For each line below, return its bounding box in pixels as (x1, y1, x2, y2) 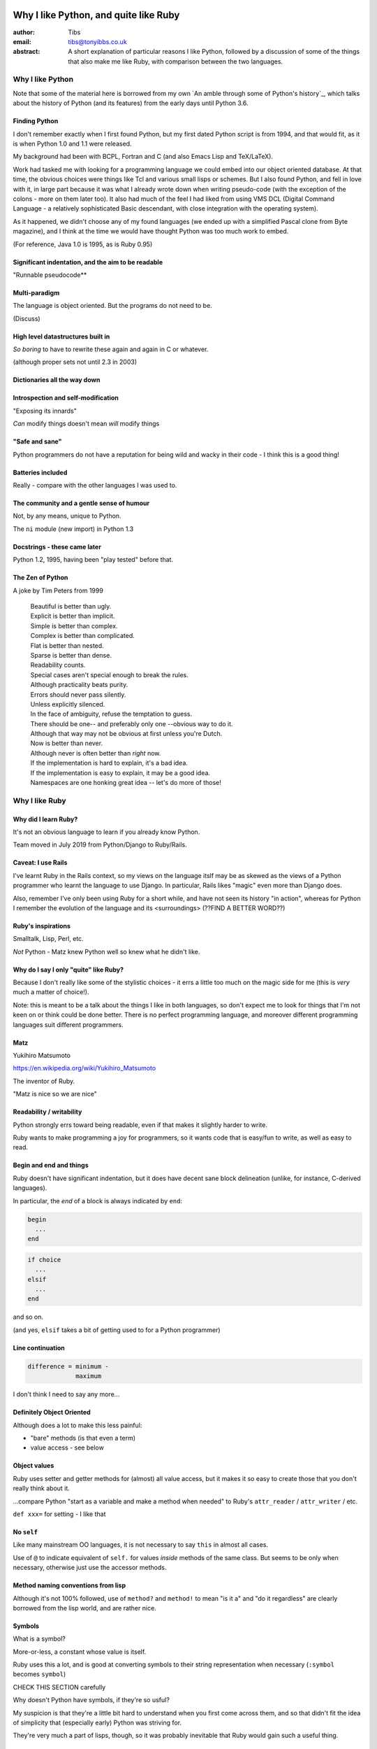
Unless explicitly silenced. (30, 700, 105, 708)
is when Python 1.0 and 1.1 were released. (13, 140, 132, 148)
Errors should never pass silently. (30, 690, 126, 699)
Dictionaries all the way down (13, 376, 101, 384)
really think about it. (13, 1484, 70, 1493)
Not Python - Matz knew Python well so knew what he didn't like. (13, 947, 200, 956)
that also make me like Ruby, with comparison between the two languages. (68, 57, 283, 66)
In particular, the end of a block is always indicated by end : (13, 1196, 183, 1205)
